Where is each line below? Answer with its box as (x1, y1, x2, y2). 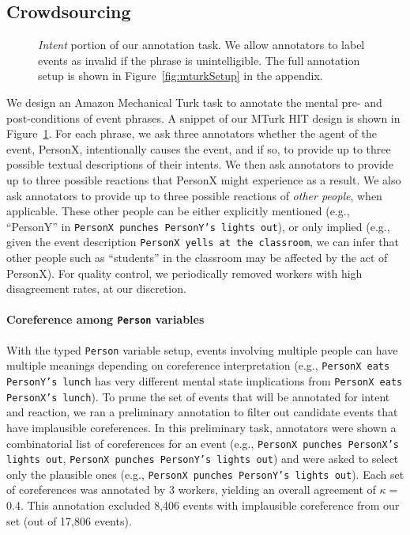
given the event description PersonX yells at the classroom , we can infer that (6, 233, 399, 250)
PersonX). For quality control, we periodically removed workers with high (6, 264, 363, 281)
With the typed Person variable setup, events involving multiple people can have (6, 341, 398, 358)
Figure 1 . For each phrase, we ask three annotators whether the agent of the (6, 125, 378, 142)
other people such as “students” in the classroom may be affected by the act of (6, 249, 388, 266)
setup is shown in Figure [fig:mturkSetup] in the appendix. (38, 67, 323, 84)
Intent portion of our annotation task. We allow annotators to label (38, 36, 365, 53)
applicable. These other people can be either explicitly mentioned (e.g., (6, 203, 350, 219)
